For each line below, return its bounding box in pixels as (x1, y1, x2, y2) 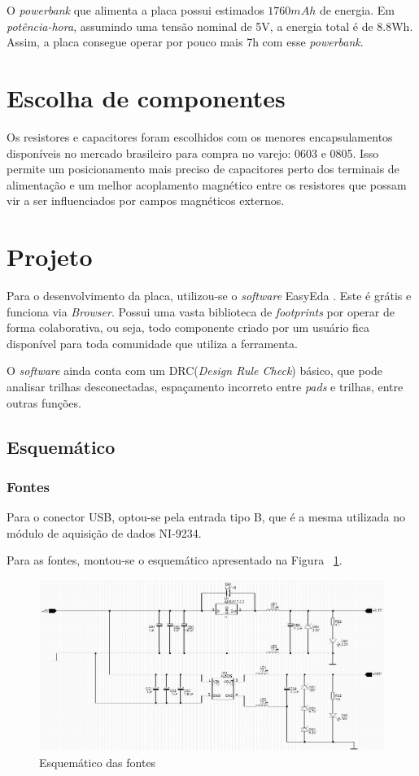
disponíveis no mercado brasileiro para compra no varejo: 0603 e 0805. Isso (7, 144, 379, 161)
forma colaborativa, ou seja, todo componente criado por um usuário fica (7, 319, 370, 336)
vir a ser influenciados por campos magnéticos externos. (7, 192, 285, 209)
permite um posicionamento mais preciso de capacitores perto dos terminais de (7, 160, 399, 177)
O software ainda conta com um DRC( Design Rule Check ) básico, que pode (7, 362, 383, 379)
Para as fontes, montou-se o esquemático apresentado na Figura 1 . (7, 551, 343, 569)
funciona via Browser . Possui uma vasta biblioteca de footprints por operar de (7, 303, 395, 320)
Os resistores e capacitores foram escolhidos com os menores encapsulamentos (7, 128, 393, 145)
